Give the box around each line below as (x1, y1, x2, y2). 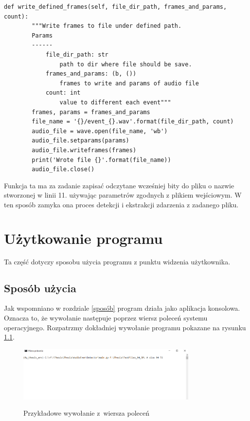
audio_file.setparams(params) (32, 137, 129, 144)
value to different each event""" (59, 99, 171, 106)
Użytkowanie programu (4, 228, 163, 248)
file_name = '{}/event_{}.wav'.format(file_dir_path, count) (32, 118, 234, 125)
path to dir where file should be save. (59, 60, 192, 68)
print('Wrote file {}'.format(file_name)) (32, 156, 171, 163)
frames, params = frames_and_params (32, 108, 150, 116)
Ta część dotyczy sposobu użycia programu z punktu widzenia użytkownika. (4, 256, 231, 266)
